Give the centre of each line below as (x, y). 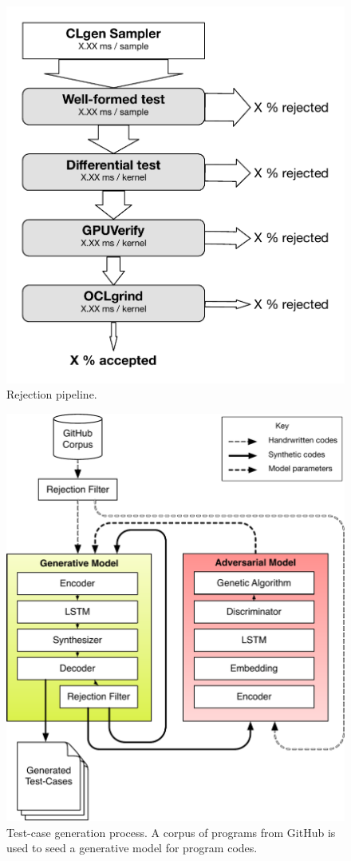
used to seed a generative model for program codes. (132, 848)
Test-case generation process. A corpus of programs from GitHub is (171, 832)
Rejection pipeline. (52, 394)
